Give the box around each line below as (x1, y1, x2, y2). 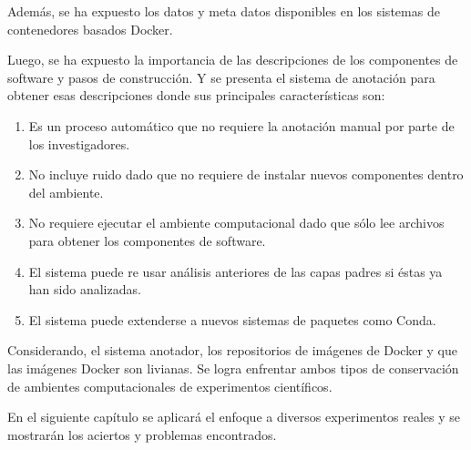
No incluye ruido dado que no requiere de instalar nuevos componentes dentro (28, 165, 464, 184)
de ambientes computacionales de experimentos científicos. (7, 376, 333, 395)
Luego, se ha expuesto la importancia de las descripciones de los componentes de (7, 50, 458, 69)
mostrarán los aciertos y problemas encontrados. (7, 424, 277, 444)
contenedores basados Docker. (7, 19, 173, 38)
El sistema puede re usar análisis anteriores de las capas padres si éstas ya (28, 261, 443, 281)
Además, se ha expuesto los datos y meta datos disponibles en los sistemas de (7, 2, 440, 20)
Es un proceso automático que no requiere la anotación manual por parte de (28, 116, 455, 135)
